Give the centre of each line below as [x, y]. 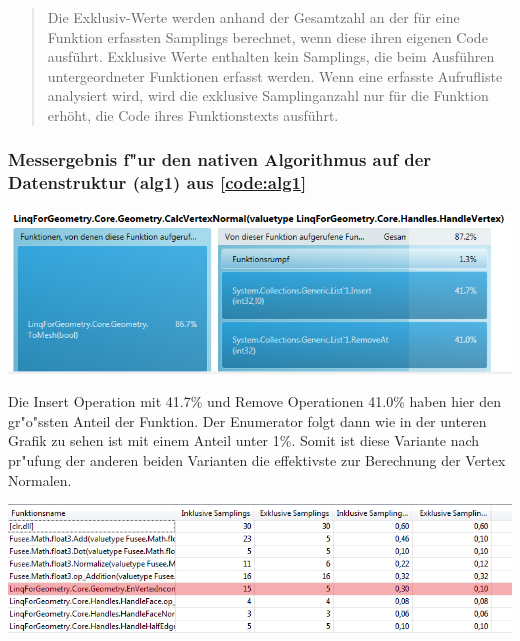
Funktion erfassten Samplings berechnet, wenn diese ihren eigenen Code [267, 36]
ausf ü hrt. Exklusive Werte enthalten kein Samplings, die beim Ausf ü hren [271, 56]
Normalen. [40, 479]
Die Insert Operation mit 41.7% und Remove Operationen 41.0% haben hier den [254, 401]
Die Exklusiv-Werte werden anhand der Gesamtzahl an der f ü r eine [253, 17]
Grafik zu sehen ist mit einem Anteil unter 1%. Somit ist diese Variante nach [244, 440]
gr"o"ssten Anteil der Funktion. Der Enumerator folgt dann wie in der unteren [247, 420]
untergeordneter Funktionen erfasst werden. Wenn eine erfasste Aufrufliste [275, 75]
